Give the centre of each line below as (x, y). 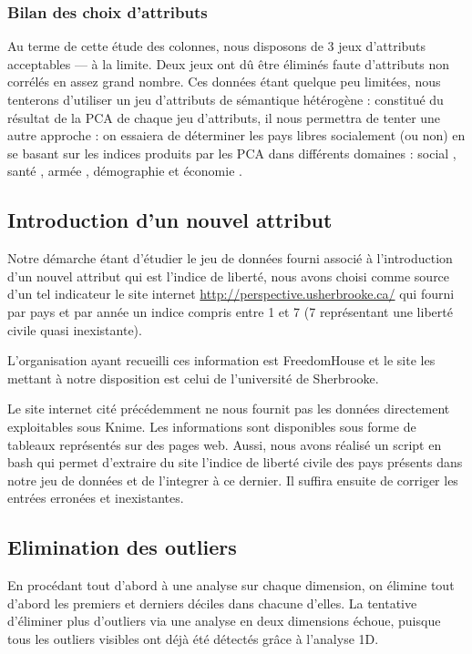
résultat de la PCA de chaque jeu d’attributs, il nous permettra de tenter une (224, 117)
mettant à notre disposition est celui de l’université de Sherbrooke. (193, 378)
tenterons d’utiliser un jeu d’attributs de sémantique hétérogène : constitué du (226, 99)
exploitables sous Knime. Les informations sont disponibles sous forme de (212, 426)
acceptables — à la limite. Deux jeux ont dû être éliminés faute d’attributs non (229, 63)
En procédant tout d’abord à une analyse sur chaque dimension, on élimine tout (231, 585)
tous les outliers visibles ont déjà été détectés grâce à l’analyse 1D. (193, 638)
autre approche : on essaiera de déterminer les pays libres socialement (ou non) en (236, 135)
